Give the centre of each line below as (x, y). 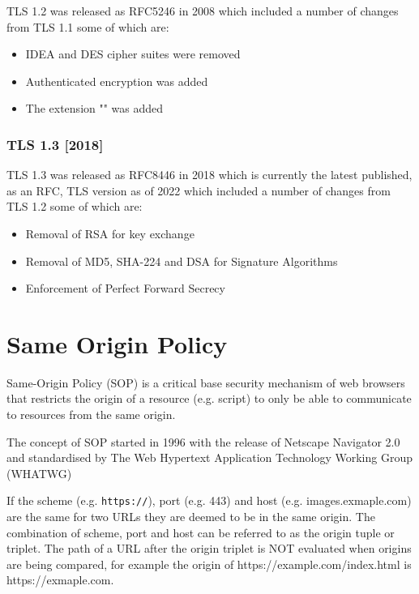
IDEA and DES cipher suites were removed (133, 54)
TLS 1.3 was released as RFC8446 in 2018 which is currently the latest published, (209, 175)
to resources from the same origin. (91, 415)
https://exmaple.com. (60, 580)
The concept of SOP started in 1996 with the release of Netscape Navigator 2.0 (203, 441)
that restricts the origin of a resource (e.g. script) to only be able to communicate (209, 398)
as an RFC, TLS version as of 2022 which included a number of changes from (199, 190)
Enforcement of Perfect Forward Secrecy (125, 288)
